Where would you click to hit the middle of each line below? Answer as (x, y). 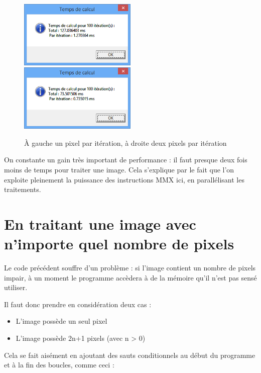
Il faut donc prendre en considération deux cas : (78, 304)
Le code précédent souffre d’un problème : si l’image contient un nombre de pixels (130, 268)
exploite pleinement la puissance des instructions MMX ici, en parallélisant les (124, 179)
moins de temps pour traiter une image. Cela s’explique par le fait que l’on (119, 169)
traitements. (23, 189)
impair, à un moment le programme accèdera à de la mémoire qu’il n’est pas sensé (130, 277)
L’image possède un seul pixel (61, 321)
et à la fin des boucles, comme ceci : (59, 365)
